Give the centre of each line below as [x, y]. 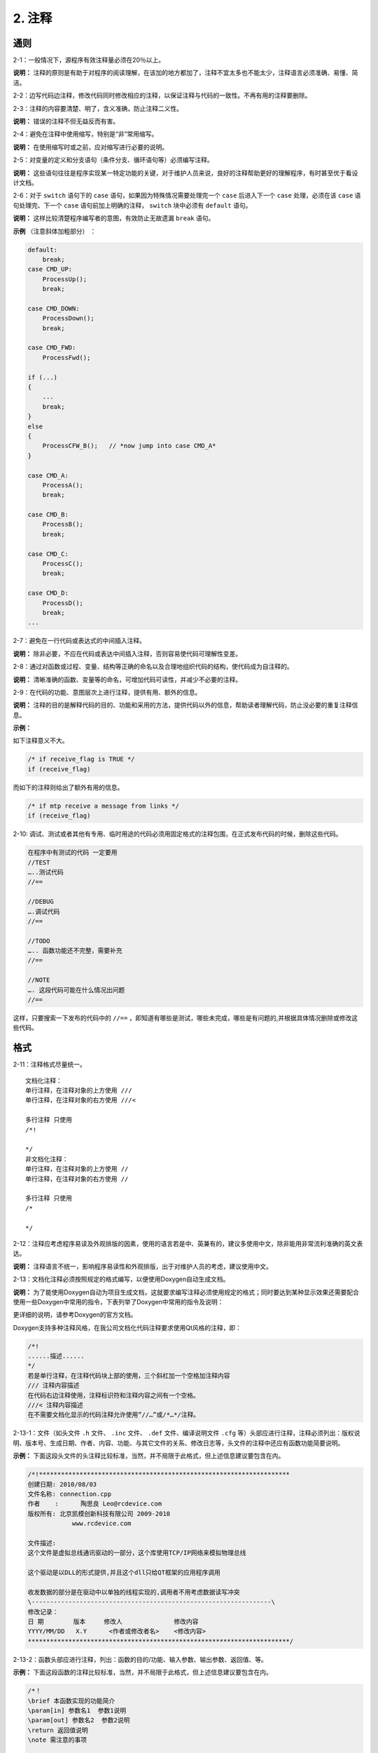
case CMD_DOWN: [54, 308]
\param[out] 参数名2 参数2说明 [79, 1720]
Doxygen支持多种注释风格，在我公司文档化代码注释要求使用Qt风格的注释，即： [127, 1327]
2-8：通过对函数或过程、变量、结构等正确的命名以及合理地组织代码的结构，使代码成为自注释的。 [153, 667]
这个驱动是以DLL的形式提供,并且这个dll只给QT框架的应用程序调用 [124, 1573]
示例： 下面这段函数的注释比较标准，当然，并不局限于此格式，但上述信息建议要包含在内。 [142, 1672]
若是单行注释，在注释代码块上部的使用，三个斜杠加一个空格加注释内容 [129, 1375]
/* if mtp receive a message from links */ [104, 806]
